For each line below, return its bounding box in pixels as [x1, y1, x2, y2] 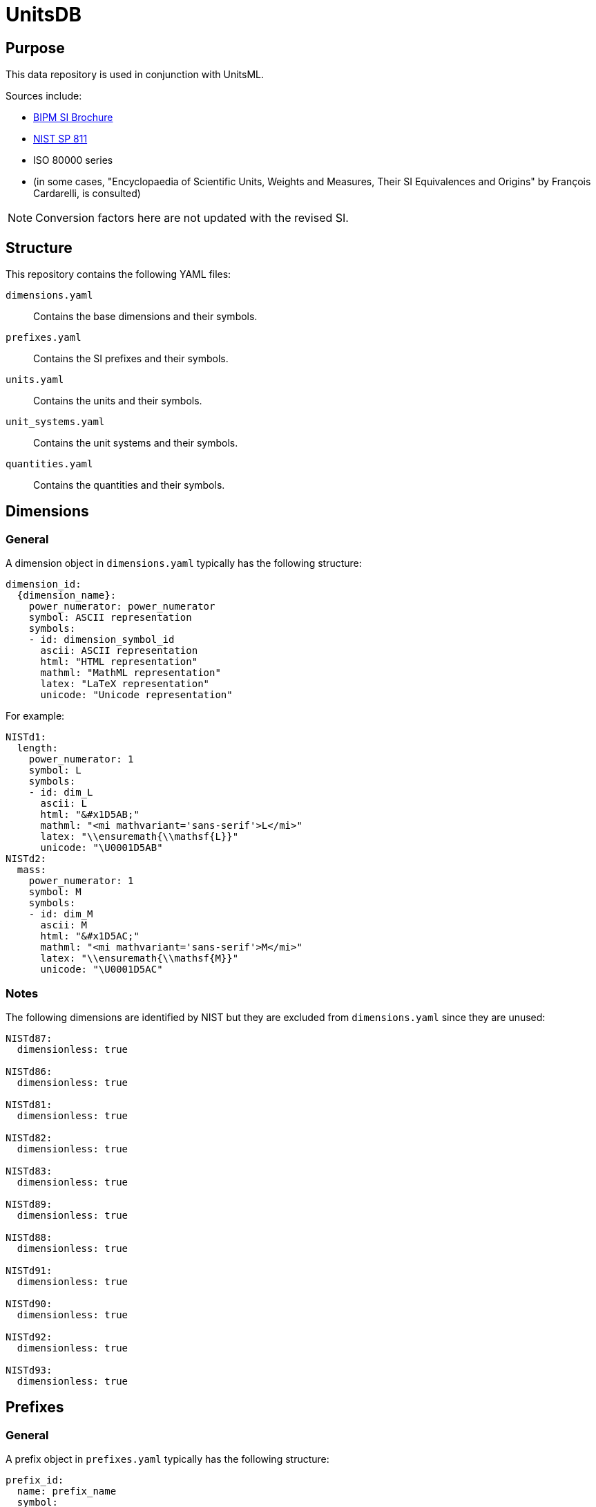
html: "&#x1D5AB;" [40, 809, 140, 821]
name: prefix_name [17, 1486, 117, 1497]
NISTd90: [6, 1298, 52, 1309]
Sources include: [6, 90, 82, 102]
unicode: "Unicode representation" [40, 689, 233, 701]
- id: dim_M [28, 908, 93, 920]
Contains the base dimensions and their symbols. [33, 310, 258, 323]
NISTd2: [6, 853, 47, 865]
